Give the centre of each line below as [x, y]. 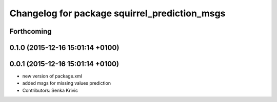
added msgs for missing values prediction [67, 83]
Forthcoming [31, 31]
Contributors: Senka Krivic [50, 90]
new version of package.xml [52, 76]
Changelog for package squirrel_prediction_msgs [117, 13]
